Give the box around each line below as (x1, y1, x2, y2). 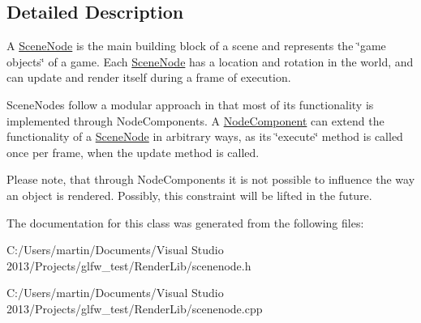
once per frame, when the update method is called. (6, 143, 260, 160)
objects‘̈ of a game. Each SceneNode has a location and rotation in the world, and (6, 53, 414, 70)
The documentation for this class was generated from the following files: (6, 214, 364, 231)
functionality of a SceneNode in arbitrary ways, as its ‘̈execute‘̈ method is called (6, 128, 403, 145)
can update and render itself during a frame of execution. (6, 69, 291, 86)
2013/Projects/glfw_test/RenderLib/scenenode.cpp (6, 300, 263, 317)
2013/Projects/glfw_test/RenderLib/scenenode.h (6, 257, 251, 274)
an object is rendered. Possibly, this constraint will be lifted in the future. (6, 186, 372, 203)
